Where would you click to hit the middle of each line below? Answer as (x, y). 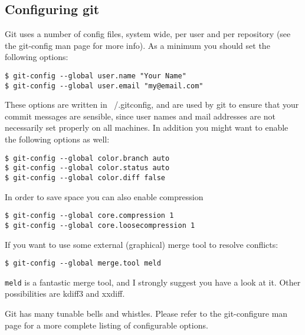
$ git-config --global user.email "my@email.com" (104, 86)
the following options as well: (57, 139)
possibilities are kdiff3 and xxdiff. (65, 293)
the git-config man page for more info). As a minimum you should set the (137, 45)
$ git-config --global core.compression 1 (89, 216)
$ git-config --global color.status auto (87, 168)
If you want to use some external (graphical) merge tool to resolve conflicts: (142, 244)
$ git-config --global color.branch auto (87, 158)
